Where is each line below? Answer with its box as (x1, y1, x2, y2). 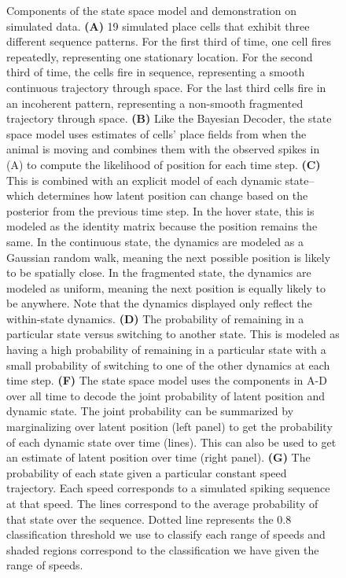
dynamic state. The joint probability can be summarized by (6, 403, 294, 419)
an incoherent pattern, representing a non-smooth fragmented (6, 94, 304, 111)
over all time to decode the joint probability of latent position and (6, 387, 326, 403)
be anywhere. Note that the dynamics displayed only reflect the (6, 295, 312, 311)
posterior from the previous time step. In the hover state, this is (6, 202, 315, 219)
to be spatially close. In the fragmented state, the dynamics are (6, 264, 311, 281)
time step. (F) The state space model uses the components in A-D (6, 372, 327, 388)
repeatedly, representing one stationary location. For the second (6, 48, 313, 64)
